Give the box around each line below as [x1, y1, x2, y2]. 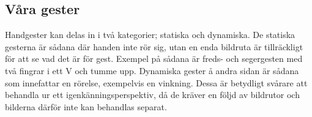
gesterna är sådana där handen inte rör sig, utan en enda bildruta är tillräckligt [5, 40, 303, 53]
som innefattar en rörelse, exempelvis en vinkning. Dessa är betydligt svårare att [5, 76, 308, 89]
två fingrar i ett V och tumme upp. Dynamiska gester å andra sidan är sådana [5, 64, 299, 77]
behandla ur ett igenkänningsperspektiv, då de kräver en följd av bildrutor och [5, 88, 300, 101]
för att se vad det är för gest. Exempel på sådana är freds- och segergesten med [5, 52, 303, 65]
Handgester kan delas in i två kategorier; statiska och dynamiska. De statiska [5, 28, 295, 41]
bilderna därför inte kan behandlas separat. [5, 100, 167, 113]
